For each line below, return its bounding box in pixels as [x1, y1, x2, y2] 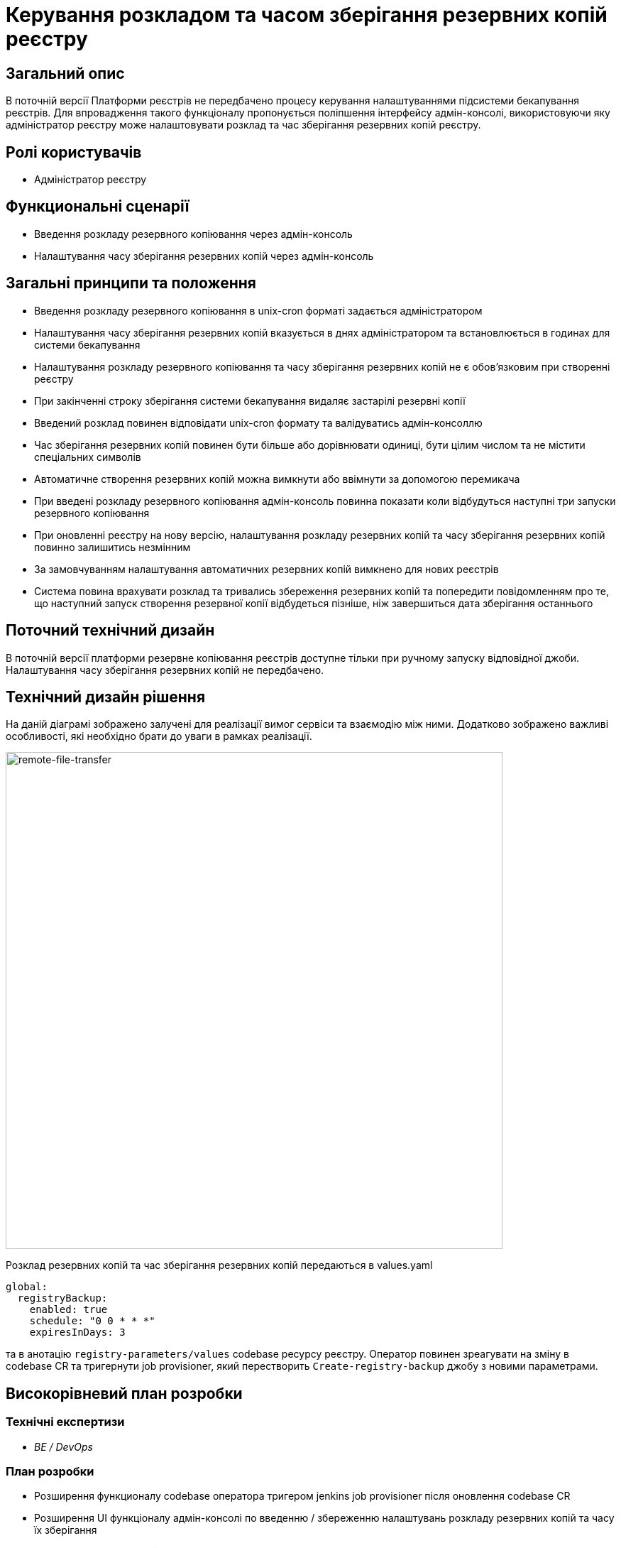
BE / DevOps [34, 1440, 93, 1453]
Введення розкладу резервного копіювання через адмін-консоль [34, 227, 353, 240]
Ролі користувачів [6, 143, 142, 161]
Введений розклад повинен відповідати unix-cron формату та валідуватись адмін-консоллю [34, 416, 483, 429]
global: [6, 1281, 48, 1293]
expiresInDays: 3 [29, 1326, 126, 1339]
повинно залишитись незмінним [34, 540, 191, 553]
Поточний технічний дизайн [6, 621, 215, 640]
